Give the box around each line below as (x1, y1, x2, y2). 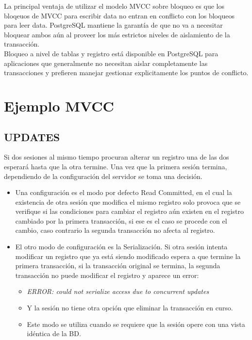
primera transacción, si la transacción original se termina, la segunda (15, 260, 220, 271)
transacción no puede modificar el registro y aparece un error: (15, 270, 199, 280)
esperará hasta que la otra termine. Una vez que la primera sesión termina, (4, 161, 227, 171)
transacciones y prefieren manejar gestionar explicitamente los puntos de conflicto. (4, 67, 249, 78)
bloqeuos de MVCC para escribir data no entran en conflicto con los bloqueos (4, 10, 235, 20)
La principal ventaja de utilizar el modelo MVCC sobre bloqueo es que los (4, 1, 224, 11)
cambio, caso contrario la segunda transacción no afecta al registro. (15, 225, 215, 235)
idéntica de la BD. (27, 328, 81, 339)
